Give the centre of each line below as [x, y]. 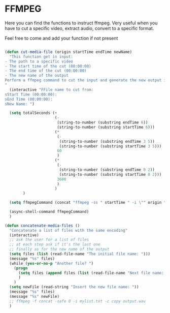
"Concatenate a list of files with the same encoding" [69, 230]
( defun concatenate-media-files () [42, 226]
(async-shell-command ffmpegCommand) [49, 212]
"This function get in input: [41, 56]
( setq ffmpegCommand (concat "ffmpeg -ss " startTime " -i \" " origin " [88, 203]
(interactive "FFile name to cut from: [52, 89]
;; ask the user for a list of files [49, 240]
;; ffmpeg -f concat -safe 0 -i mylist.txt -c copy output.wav [77, 301]
